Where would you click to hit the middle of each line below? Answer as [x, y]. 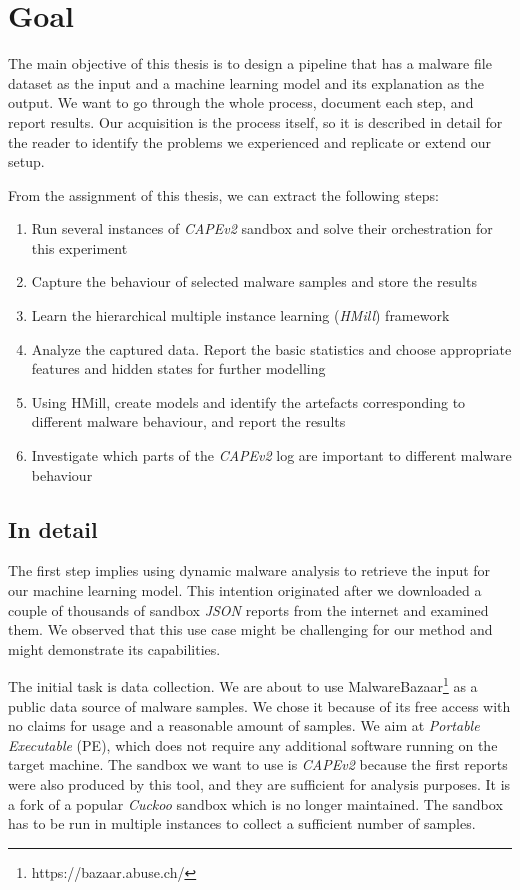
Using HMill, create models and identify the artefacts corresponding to [248, 401]
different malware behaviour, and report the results [188, 421]
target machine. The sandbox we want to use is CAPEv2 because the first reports [258, 764]
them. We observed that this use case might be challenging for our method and [250, 629]
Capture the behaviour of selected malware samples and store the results [254, 281]
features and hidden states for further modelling [178, 368]
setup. [26, 161]
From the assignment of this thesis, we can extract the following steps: [223, 194]
